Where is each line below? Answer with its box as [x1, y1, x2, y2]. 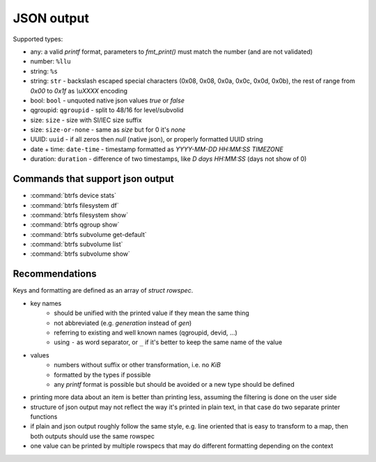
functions [30, 413, 58, 421]
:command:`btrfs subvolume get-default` [30, 230, 148, 238]
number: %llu [30, 57, 71, 66]
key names [30, 299, 62, 307]
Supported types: [13, 35, 63, 43]
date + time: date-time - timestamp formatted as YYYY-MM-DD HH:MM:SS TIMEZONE [30, 145, 283, 153]
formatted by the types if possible [54, 370, 151, 379]
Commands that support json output [13, 173, 174, 185]
